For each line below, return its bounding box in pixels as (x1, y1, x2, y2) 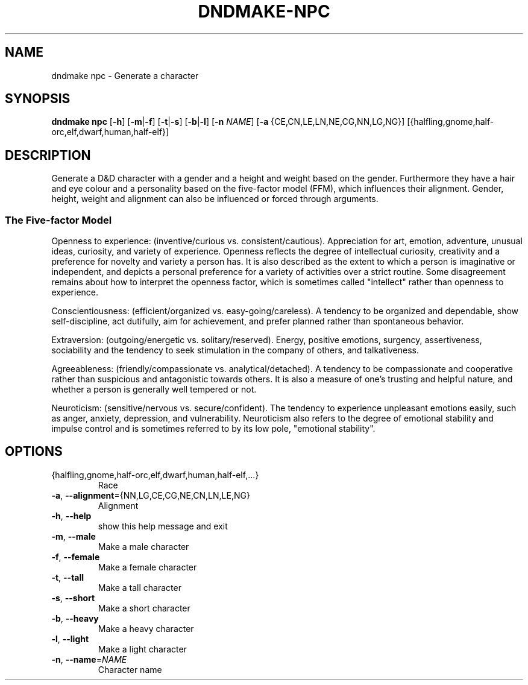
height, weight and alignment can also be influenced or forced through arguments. (51, 194, 379, 204)
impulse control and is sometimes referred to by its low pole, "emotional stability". (51, 423, 376, 434)
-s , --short (51, 592, 95, 603)
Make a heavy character (98, 623, 194, 634)
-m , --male (51, 531, 96, 541)
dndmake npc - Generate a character (51, 70, 199, 81)
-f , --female (51, 551, 100, 562)
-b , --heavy (51, 613, 99, 623)
